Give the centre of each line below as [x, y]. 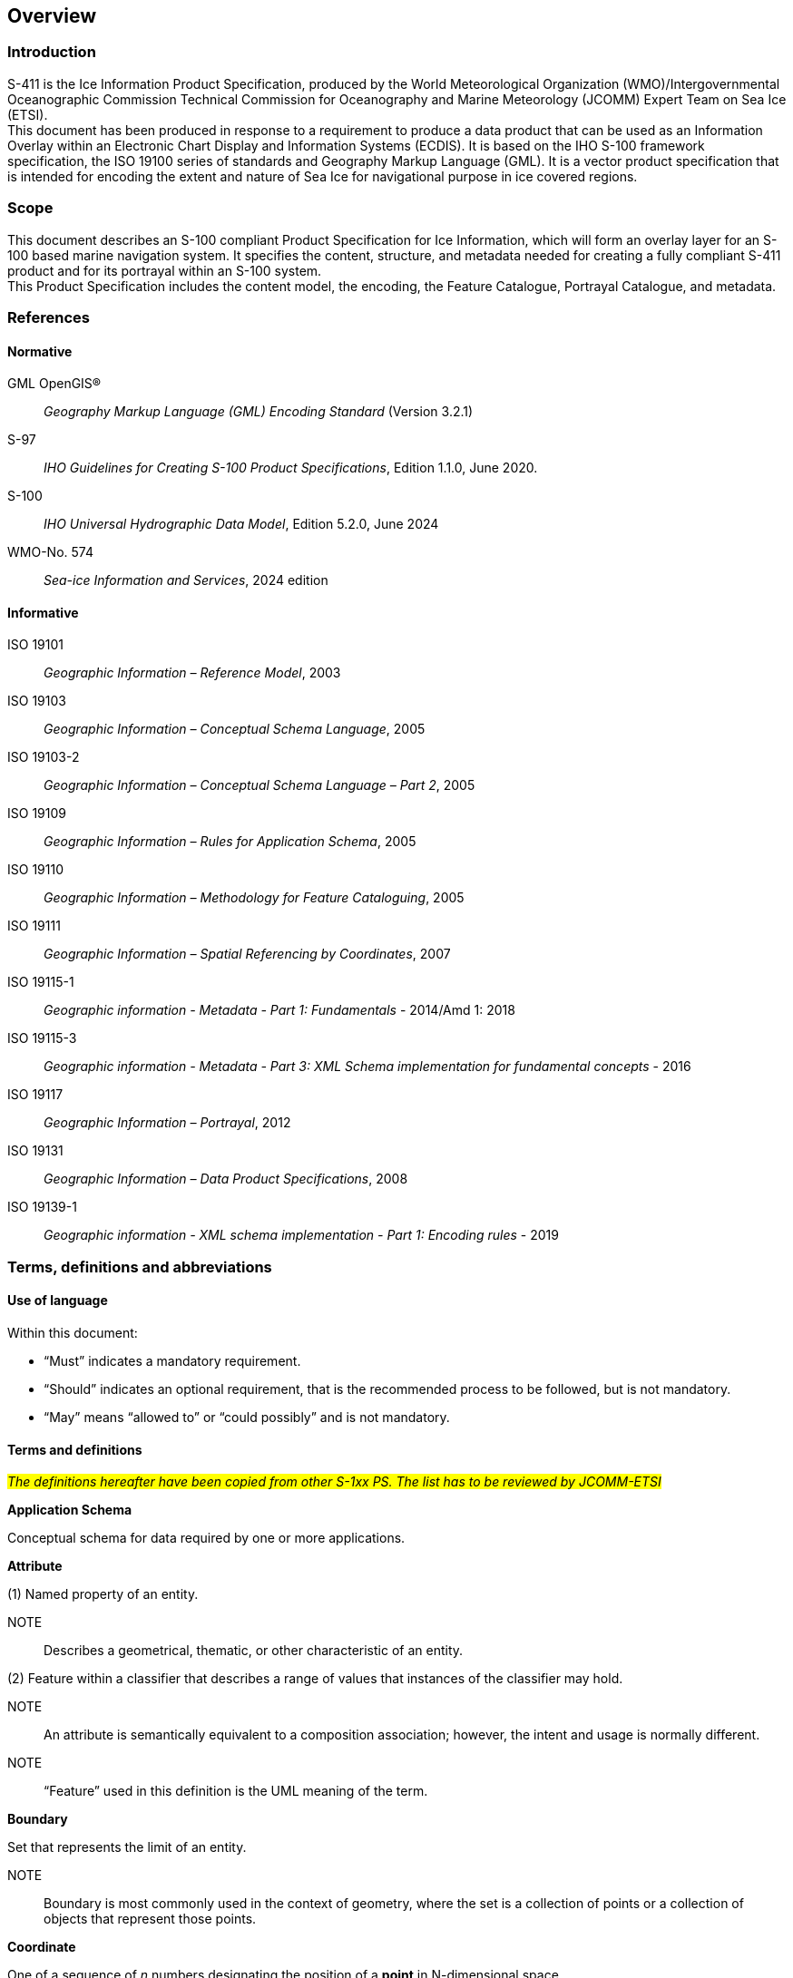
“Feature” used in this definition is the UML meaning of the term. [236, 1791]
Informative [43, 612]
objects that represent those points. [150, 1919]
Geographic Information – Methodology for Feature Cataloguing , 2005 [254, 898]
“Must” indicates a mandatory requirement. [172, 1360]
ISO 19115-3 [42, 1038]
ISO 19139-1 [42, 1207]
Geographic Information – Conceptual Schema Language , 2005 [235, 729]
